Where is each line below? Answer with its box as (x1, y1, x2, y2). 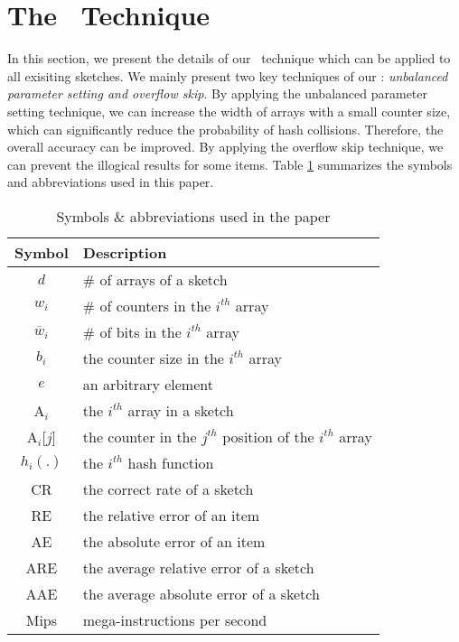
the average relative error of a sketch (82, 556, 314, 578)
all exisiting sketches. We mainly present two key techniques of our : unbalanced (7, 66, 448, 85)
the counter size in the (82, 347, 224, 368)
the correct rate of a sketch (82, 478, 254, 499)
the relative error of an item (82, 504, 260, 526)
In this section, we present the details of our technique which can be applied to (7, 49, 451, 68)
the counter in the (82, 425, 197, 447)
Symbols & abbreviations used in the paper (56, 205, 331, 227)
